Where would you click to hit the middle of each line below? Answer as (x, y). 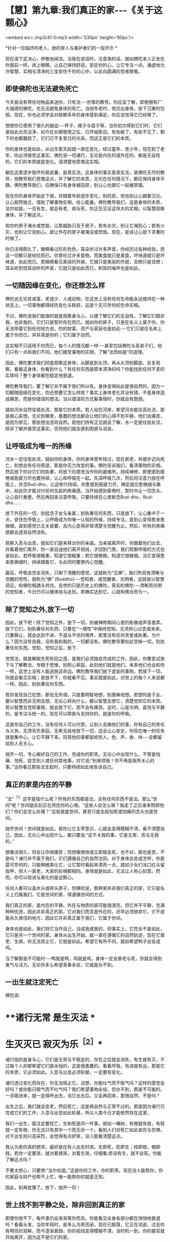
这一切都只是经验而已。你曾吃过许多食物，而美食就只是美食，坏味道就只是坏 (85, 255)
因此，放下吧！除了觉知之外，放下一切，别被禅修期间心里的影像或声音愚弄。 (85, 623)
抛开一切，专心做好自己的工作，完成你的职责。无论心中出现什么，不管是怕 (83, 754)
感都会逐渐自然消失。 (27, 532)
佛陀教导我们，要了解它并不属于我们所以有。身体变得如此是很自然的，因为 (83, 386)
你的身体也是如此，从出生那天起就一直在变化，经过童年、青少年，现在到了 (83, 149)
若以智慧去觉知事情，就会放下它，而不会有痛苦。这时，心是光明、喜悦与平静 (85, 707)
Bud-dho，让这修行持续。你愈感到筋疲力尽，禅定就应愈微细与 (92, 484)
